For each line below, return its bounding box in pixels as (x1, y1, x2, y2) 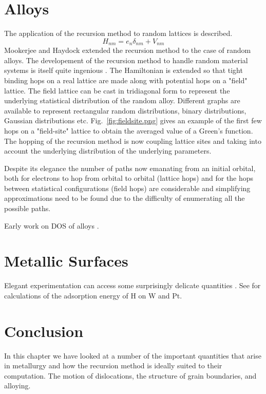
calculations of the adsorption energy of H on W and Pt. (4, 290, 182, 301)
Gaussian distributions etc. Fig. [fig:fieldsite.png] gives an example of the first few (4, 115, 262, 126)
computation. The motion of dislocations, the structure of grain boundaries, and (4, 370, 257, 381)
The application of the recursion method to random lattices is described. (4, 28, 233, 39)
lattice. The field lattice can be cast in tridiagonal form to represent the (4, 85, 230, 96)
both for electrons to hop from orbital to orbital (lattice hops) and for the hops (4, 173, 254, 183)
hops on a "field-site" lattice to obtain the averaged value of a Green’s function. (4, 125, 253, 136)
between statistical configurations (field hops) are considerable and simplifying (4, 182, 251, 193)
